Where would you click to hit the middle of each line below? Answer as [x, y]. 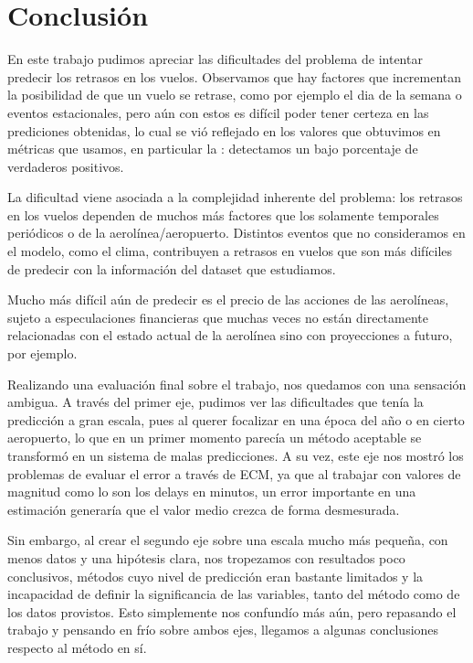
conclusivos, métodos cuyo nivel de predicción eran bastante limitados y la [215, 576]
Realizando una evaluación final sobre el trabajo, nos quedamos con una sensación [237, 384]
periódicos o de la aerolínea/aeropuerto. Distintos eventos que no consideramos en [236, 233]
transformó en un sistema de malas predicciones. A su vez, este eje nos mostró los [236, 455]
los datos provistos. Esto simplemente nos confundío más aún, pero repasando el [232, 611]
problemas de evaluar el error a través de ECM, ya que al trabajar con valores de [234, 473]
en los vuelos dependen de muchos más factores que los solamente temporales [223, 214]
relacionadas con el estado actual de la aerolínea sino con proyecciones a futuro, [230, 335]
